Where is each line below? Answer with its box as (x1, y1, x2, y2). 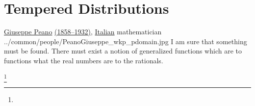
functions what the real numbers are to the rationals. (4, 55, 163, 65)
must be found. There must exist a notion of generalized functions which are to (4, 46, 242, 56)
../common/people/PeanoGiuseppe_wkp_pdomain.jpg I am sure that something (4, 36, 247, 46)
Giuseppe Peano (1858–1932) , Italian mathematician (4, 26, 162, 37)
